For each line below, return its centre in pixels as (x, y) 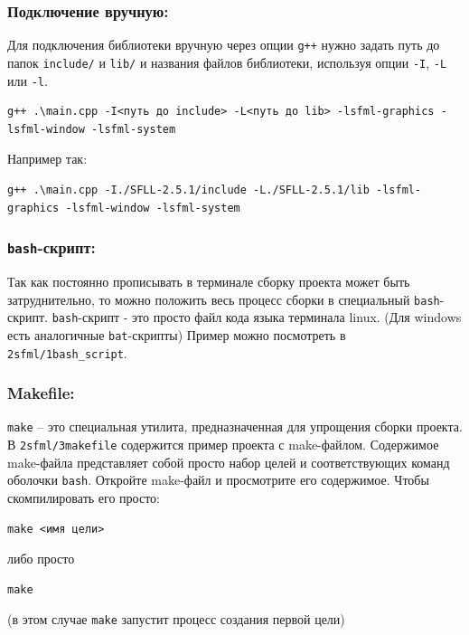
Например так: (47, 159)
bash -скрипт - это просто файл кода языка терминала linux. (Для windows (257, 317)
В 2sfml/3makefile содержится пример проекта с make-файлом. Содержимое (223, 445)
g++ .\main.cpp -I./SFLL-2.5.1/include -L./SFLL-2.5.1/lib (188, 190)
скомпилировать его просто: (84, 497)
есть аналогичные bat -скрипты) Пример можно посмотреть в (177, 334)
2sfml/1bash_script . (67, 352)
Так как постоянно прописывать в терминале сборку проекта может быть (209, 281)
